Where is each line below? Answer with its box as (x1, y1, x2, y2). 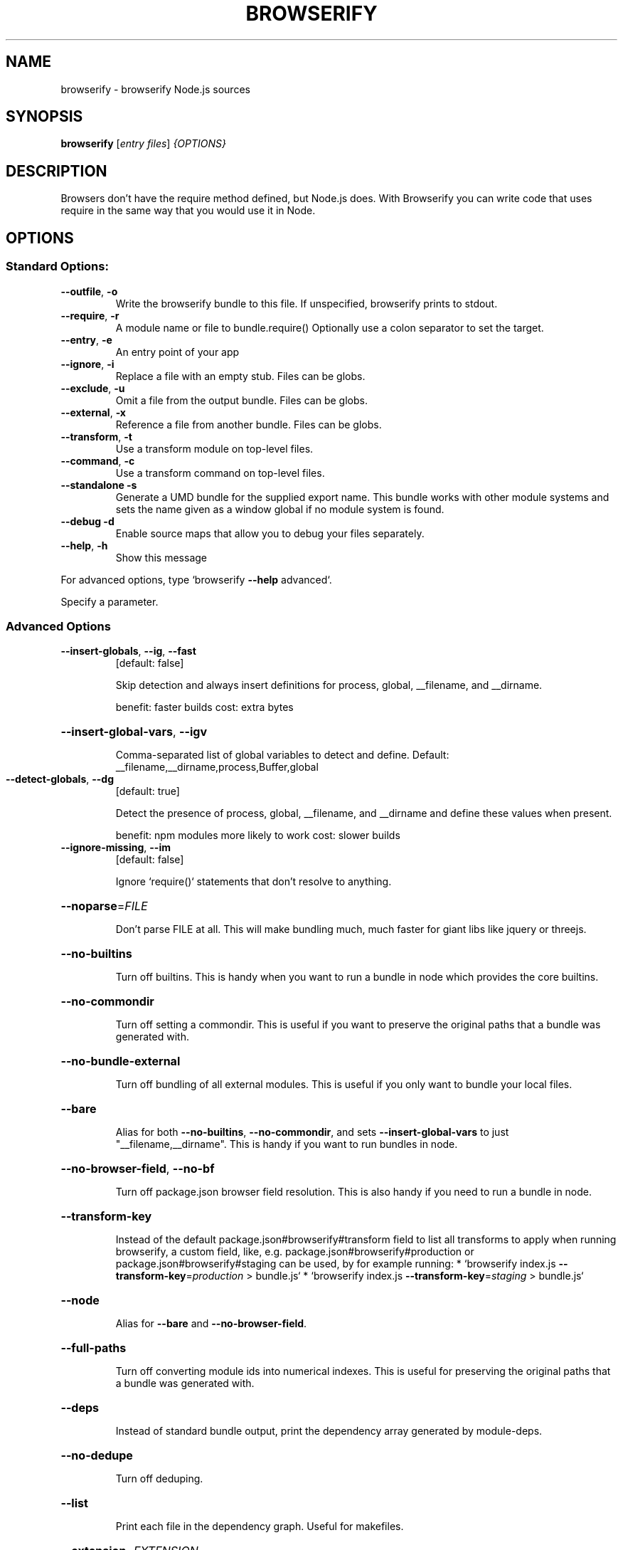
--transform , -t (60, 430, 132, 443)
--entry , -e (60, 333, 112, 346)
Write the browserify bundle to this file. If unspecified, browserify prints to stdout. (115, 297, 498, 310)
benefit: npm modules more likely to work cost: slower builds (115, 829, 400, 842)
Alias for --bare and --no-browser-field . (115, 1317, 307, 1330)
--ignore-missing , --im (60, 841, 171, 854)
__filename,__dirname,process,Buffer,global (115, 761, 319, 774)
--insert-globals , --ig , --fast (60, 645, 196, 658)
